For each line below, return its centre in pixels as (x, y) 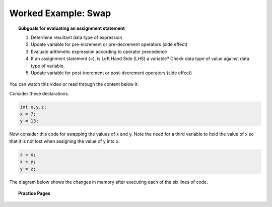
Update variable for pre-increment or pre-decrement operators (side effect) (109, 44)
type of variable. (48, 66)
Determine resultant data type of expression (77, 37)
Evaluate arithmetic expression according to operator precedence (99, 51)
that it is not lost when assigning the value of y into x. (64, 141)
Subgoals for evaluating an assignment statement (72, 28)
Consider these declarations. (39, 93)
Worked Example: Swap (60, 13)
